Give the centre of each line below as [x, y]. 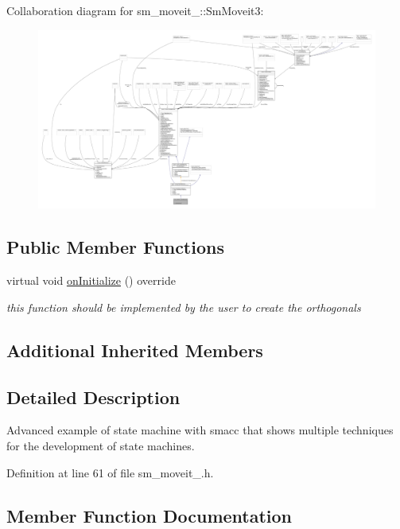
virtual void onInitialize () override [91, 280]
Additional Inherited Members [135, 350]
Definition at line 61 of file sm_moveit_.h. [110, 472]
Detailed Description [93, 397]
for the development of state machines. [101, 445]
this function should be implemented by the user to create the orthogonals [184, 307]
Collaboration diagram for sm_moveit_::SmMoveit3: [135, 10]
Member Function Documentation [150, 515]
